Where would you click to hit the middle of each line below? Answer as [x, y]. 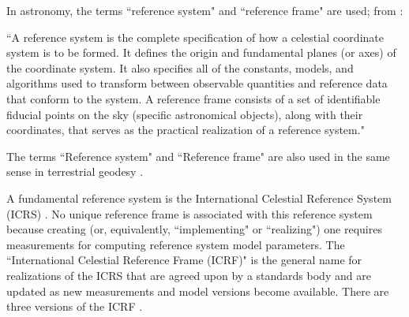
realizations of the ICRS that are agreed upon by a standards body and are [189, 275]
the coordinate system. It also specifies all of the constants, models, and [180, 67]
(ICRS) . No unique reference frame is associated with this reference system [189, 213]
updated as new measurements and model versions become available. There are [198, 291]
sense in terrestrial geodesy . [75, 172]
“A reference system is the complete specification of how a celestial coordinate [195, 37]
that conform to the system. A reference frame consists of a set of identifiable [193, 98]
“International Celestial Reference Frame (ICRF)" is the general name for [184, 260]
